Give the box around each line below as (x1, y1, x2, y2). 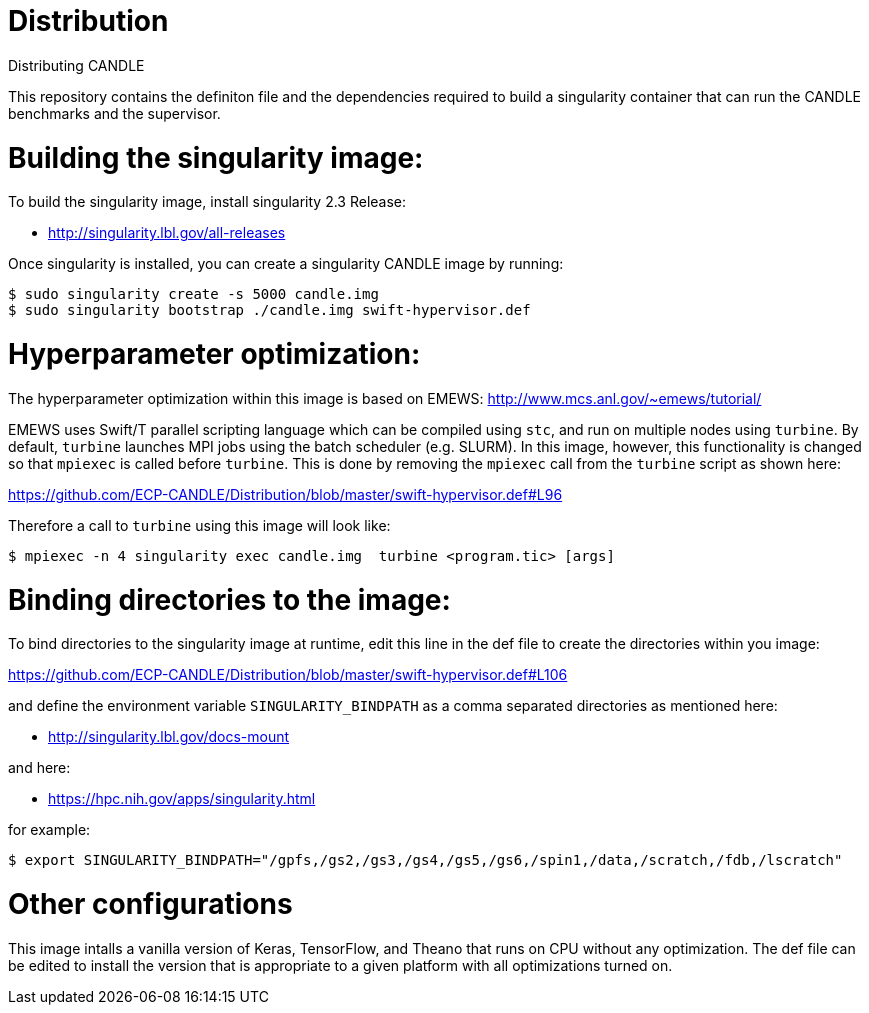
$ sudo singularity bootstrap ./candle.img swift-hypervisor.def (8, 302, 531, 319)
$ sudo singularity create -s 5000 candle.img (8, 286, 379, 303)
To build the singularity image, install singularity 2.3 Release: (8, 193, 407, 211)
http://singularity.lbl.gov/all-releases (48, 224, 286, 242)
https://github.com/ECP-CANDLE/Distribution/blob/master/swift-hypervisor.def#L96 (8, 485, 563, 503)
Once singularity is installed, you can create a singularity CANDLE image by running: (8, 255, 564, 273)
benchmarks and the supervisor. (8, 104, 221, 122)
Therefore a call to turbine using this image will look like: (8, 516, 391, 534)
